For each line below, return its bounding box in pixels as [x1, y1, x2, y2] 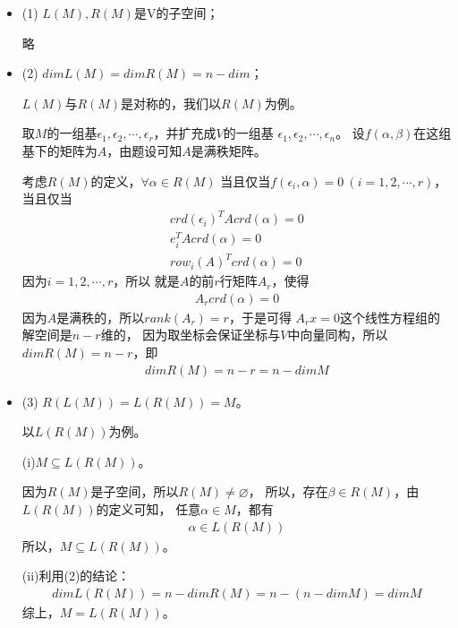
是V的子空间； [133, 4, 219, 22]
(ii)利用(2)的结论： [21, 566, 131, 585]
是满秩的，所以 [56, 307, 145, 326]
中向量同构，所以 [287, 325, 388, 344]
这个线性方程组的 [339, 307, 440, 326]
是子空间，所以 [90, 482, 179, 501]
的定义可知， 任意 [96, 499, 201, 518]
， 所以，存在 [248, 482, 328, 501]
